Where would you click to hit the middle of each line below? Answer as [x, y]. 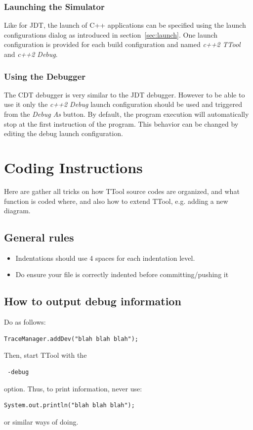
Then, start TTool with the [45, 355]
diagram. [17, 211]
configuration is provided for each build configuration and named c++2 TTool [122, 44]
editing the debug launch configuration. [63, 133]
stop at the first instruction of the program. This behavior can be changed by [121, 123]
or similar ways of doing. [41, 421]
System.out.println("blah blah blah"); [69, 406]
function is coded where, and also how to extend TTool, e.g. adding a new [116, 201]
